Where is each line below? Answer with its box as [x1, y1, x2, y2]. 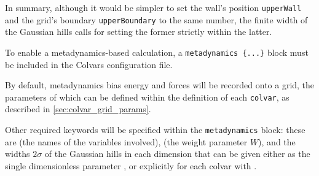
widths [5, 147, 30, 160]
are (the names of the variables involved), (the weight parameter [5, 135, 248, 148]
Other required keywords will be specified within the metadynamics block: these [5, 123, 305, 136]
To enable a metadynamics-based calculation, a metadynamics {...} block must [5, 45, 309, 58]
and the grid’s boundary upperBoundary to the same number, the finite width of [5, 13, 308, 26]
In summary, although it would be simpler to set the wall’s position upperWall [5, 1, 302, 13]
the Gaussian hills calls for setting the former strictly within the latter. [5, 25, 272, 38]
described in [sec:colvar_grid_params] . [5, 102, 151, 115]
